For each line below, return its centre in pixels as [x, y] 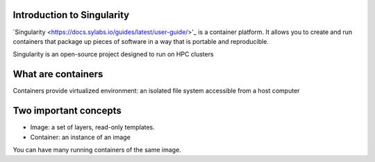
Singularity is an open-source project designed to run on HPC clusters [114, 54]
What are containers [58, 74]
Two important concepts [67, 111]
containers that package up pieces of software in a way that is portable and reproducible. [141, 41]
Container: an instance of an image [81, 137]
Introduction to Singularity [71, 15]
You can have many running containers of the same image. [97, 149]
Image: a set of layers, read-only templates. [93, 127]
